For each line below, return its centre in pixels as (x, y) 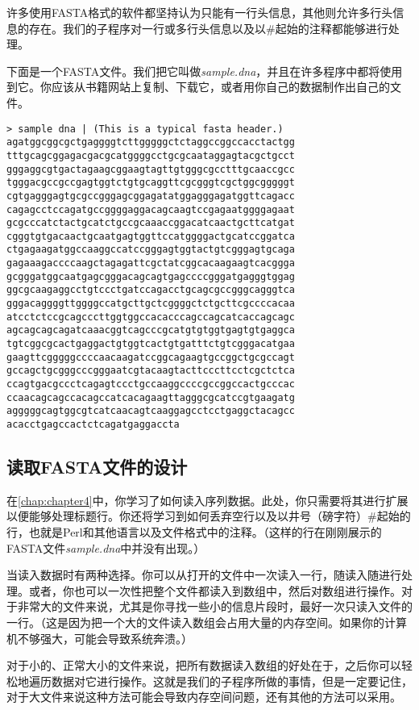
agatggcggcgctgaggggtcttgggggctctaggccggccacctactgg (151, 142)
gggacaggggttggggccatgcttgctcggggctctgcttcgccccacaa (151, 304)
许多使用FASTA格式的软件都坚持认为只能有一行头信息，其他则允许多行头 (200, 12)
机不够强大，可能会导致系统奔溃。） (100, 638)
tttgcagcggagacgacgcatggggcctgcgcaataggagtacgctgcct (151, 155)
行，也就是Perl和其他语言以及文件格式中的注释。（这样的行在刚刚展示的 (194, 532)
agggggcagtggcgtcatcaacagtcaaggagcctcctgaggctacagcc (151, 411)
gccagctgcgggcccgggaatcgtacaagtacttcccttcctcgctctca (151, 371)
